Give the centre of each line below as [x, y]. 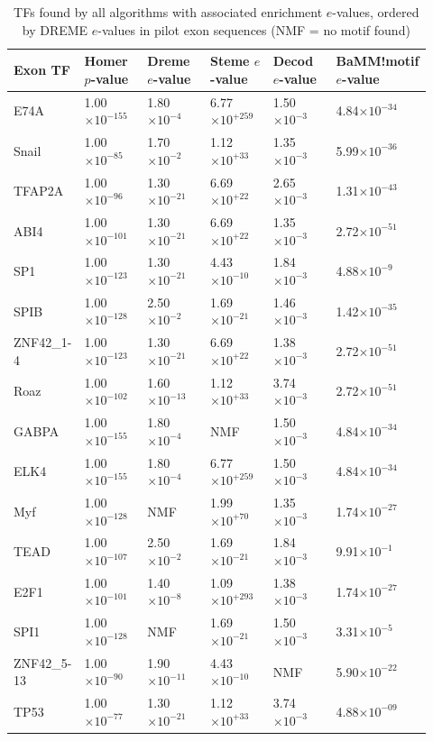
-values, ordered [376, 12]
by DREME [55, 29]
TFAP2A [39, 191]
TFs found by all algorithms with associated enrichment [168, 12]
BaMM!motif [378, 61]
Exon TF [42, 69]
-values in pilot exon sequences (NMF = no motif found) [254, 29]
